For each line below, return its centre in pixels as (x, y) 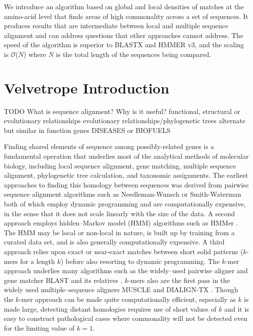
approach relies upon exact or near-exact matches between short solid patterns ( (124, 251)
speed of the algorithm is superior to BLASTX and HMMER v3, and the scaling (124, 45)
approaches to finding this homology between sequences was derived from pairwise (126, 184)
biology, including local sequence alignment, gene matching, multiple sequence (120, 165)
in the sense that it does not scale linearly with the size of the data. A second (119, 213)
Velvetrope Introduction (87, 87)
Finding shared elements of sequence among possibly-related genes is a (109, 146)
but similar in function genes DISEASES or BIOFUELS (87, 130)
